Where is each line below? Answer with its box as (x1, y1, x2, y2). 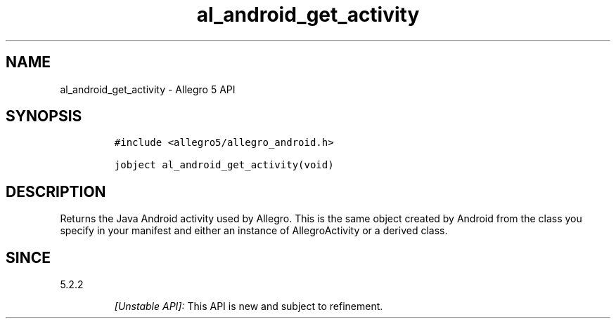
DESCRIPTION (6, 182, 106, 201)
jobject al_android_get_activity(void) (114, 159, 334, 171)
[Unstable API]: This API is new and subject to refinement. (114, 300, 383, 313)
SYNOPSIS (6, 107, 82, 126)
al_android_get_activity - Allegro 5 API (60, 83, 236, 95)
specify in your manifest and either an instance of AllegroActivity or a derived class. (60, 224, 448, 237)
